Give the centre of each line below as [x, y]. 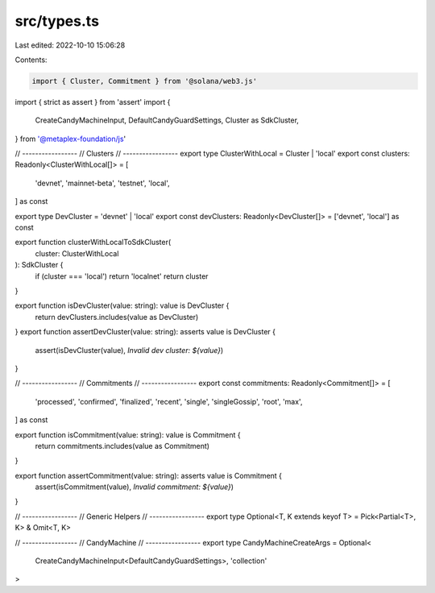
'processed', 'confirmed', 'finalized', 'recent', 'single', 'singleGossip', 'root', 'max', [169, 401]
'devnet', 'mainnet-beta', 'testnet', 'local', [103, 183]
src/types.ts [57, 21]
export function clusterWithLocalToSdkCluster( [93, 243]
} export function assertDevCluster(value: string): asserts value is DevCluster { [145, 332]
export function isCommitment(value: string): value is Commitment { [128, 434]
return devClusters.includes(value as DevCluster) [117, 317]
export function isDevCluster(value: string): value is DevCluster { [122, 305]
